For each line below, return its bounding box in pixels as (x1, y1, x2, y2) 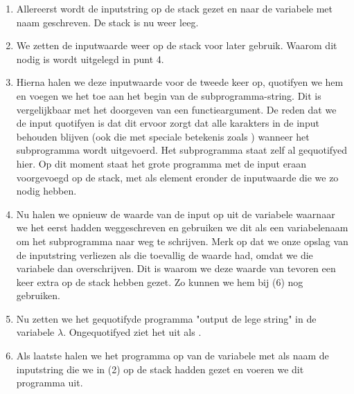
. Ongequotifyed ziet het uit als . (63, 325, 202, 339)
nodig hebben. (16, 183, 77, 198)
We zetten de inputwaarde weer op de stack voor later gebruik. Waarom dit (16, 38, 337, 53)
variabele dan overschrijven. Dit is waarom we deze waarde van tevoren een (16, 261, 336, 276)
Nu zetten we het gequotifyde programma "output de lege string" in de (16, 311, 317, 325)
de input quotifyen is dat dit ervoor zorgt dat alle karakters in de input (16, 116, 319, 130)
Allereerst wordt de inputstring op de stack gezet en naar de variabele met (16, 1, 333, 15)
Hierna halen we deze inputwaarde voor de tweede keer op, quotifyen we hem (16, 75, 344, 89)
